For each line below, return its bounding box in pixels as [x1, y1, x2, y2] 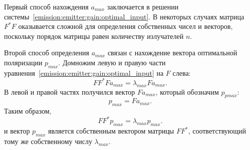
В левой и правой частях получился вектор [4, 86, 135, 97]
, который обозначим [155, 86, 219, 97]
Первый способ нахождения [4, 1, 89, 11]
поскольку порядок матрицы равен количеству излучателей [4, 30, 184, 41]
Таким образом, [4, 106, 52, 116]
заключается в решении [107, 1, 179, 11]
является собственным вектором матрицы [48, 126, 174, 136]
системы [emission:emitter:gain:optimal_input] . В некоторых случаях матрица [4, 11, 244, 21]
